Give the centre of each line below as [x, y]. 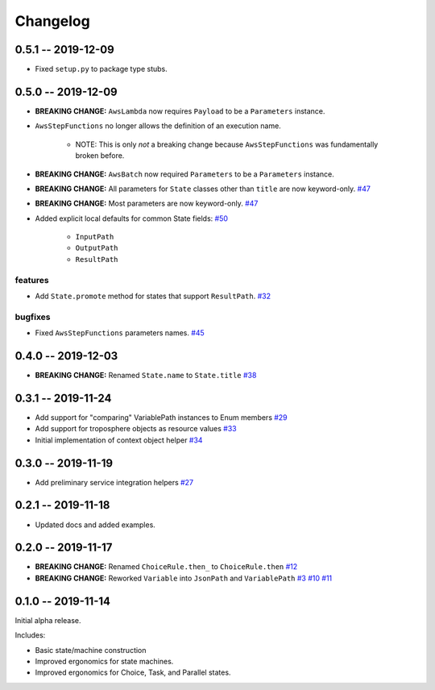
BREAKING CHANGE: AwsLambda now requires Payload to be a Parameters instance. [180, 111]
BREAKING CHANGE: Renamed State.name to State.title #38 [146, 376]
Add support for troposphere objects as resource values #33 [136, 429]
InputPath [95, 237]
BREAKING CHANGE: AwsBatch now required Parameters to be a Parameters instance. [184, 174]
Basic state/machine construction [91, 650]
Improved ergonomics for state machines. [104, 661]
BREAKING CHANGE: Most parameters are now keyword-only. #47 [147, 204]
